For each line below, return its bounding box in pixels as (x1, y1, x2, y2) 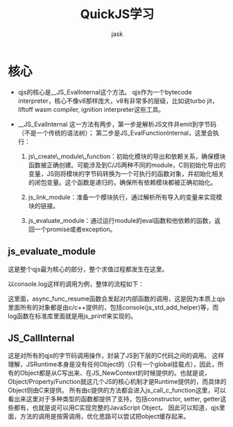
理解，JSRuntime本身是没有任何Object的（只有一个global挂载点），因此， (8, 360, 218, 369)
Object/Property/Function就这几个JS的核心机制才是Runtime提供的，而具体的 (8, 378, 227, 386)
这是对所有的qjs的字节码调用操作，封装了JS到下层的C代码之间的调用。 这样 (8, 351, 225, 360)
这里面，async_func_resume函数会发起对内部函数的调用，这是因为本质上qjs (8, 294, 226, 303)
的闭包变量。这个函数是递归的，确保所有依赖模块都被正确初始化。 (28, 178, 217, 186)
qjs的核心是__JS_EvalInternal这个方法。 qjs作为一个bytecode (17, 87, 193, 96)
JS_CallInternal (8, 332, 75, 344)
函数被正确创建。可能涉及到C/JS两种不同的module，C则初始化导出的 (28, 160, 226, 169)
